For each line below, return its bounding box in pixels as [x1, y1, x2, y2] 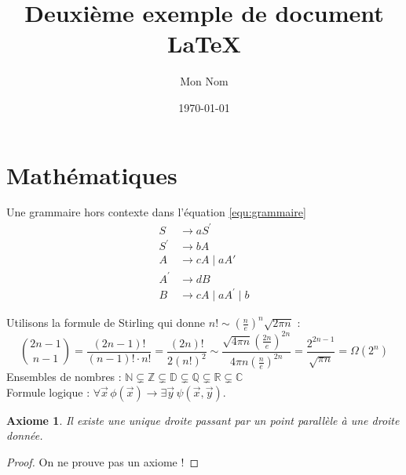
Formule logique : [6, 383, 90, 400]
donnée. [6, 427, 43, 444]
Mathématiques [6, 158, 177, 190]
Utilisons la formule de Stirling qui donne [6, 314, 206, 331]
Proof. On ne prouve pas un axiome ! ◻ [6, 453, 199, 470]
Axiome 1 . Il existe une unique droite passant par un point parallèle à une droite [6, 412, 400, 428]
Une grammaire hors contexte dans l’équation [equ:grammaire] [6, 204, 306, 220]
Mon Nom [180, 73, 229, 89]
